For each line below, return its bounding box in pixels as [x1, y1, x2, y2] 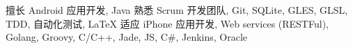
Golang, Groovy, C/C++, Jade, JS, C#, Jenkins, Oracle [6, 30, 248, 44]
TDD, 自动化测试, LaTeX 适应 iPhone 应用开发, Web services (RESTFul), [6, 16, 329, 30]
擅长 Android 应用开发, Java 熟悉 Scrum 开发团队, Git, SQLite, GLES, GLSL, [6, 3, 348, 17]
